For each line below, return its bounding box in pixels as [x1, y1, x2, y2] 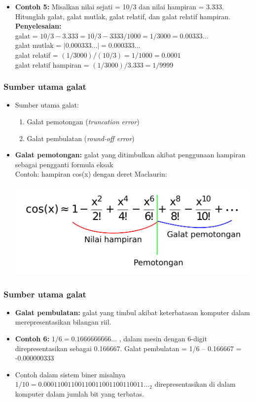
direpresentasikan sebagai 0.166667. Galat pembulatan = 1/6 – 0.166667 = [15, 343, 242, 353]
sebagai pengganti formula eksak [15, 159, 113, 169]
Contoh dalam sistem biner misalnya [15, 369, 126, 379]
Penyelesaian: [15, 21, 62, 31]
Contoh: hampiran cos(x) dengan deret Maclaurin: [15, 169, 167, 179]
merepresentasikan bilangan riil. [15, 317, 111, 327]
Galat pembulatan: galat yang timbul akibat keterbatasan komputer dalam [15, 307, 250, 317]
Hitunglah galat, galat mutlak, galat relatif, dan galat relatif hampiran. [15, 11, 230, 21]
